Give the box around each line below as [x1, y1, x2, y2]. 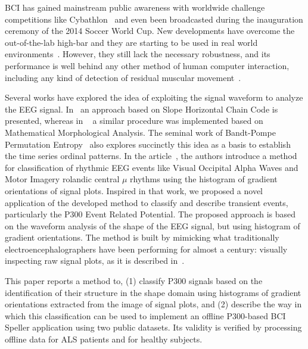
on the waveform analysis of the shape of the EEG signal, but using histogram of [5, 219, 300, 232]
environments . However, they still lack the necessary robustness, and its [5, 48, 270, 60]
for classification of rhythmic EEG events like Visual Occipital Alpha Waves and [5, 161, 298, 173]
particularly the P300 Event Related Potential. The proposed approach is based [5, 208, 296, 220]
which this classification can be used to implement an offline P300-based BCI [5, 309, 286, 322]
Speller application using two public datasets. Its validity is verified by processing [5, 321, 302, 334]
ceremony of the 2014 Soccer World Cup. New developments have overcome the [5, 24, 295, 37]
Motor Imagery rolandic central [5, 173, 120, 185]
